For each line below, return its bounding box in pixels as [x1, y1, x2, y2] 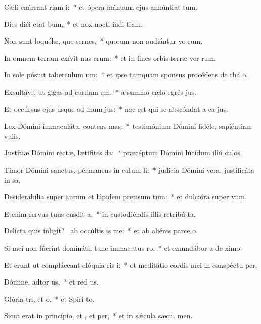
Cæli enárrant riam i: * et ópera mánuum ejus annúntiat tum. [4, 2, 198, 12]
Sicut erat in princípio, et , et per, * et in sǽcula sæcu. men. [4, 310, 193, 321]
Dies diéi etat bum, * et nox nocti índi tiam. [4, 18, 143, 29]
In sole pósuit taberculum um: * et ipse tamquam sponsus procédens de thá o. [4, 69, 248, 80]
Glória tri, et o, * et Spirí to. [4, 293, 95, 304]
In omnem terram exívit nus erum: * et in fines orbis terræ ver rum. [4, 52, 216, 63]
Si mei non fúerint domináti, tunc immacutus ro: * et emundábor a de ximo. [4, 242, 242, 253]
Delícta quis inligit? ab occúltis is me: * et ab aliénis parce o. [4, 225, 198, 236]
